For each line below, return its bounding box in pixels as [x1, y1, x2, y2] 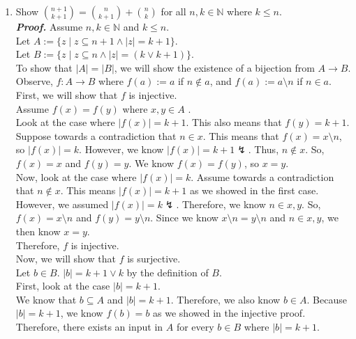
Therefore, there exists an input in [15, 320, 163, 334]
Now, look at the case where [15, 169, 137, 184]
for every [176, 320, 214, 334]
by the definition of [126, 265, 209, 279]
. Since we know [150, 210, 218, 225]
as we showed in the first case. [189, 183, 319, 198]
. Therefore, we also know [170, 292, 281, 306]
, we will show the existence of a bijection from [114, 60, 315, 74]
